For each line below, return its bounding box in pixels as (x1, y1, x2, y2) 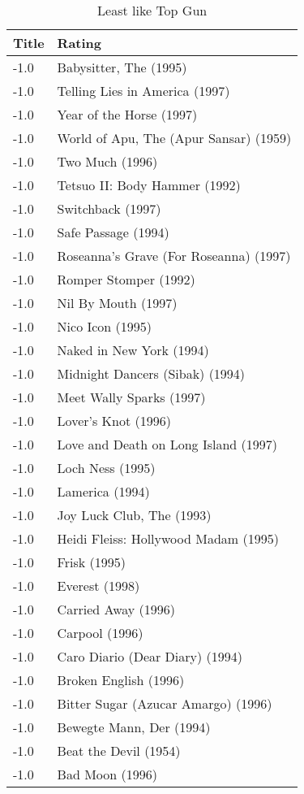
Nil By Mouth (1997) (57, 293, 178, 312)
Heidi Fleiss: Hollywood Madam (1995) (57, 529, 279, 548)
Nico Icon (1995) (57, 317, 152, 336)
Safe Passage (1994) (57, 223, 169, 241)
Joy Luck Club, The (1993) (57, 505, 212, 524)
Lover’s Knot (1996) (57, 411, 171, 430)
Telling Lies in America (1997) (57, 81, 230, 100)
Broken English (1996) (57, 670, 185, 689)
